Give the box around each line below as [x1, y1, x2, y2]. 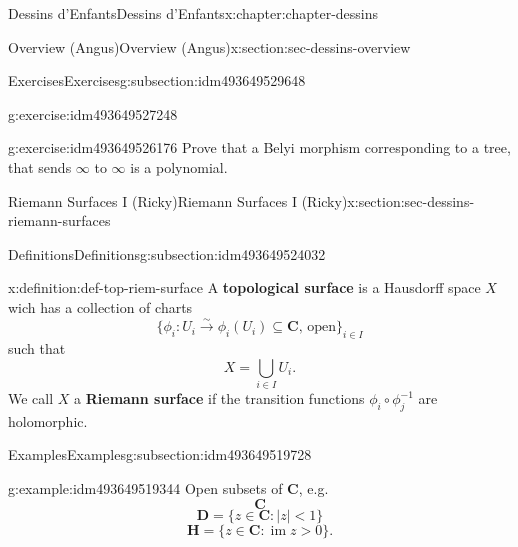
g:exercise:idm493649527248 [8, 103, 178, 124]
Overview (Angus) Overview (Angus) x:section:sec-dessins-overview [8, 36, 411, 57]
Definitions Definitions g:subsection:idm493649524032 [8, 243, 326, 264]
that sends [8, 156, 72, 177]
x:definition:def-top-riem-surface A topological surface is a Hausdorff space [8, 277, 481, 298]
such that [8, 338, 66, 359]
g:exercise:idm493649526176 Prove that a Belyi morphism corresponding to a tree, [8, 137, 511, 158]
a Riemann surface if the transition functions [74, 388, 365, 409]
